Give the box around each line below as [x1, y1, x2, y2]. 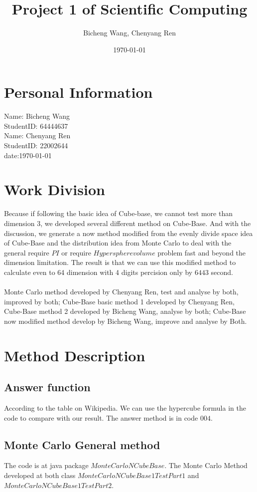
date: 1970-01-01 [4, 150, 52, 160]
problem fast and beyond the [157, 247, 246, 257]
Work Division [4, 179, 105, 200]
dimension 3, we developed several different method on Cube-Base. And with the [4, 218, 251, 228]
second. [211, 266, 234, 277]
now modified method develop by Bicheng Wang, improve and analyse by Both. [4, 315, 247, 326]
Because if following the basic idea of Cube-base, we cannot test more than [4, 208, 233, 219]
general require [4, 247, 49, 257]
